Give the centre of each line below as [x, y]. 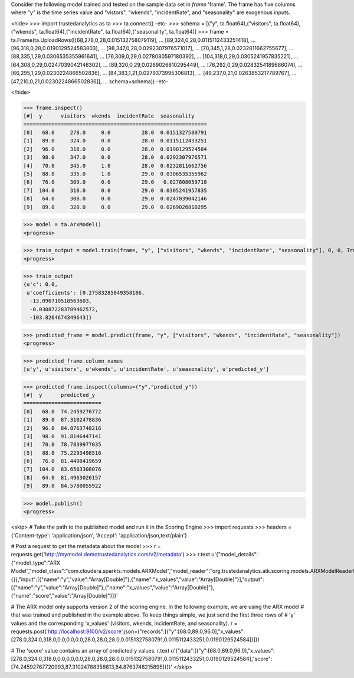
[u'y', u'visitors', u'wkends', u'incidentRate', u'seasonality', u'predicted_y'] [146, 369]
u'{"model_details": [235, 555]
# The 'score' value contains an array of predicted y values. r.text [90, 650]
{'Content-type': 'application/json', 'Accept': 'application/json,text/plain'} [99, 535]
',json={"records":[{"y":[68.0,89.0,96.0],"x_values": [183, 631]
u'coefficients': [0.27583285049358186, [86, 293]
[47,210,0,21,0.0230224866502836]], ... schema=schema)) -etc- [90, 81]
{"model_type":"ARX [36, 563]
